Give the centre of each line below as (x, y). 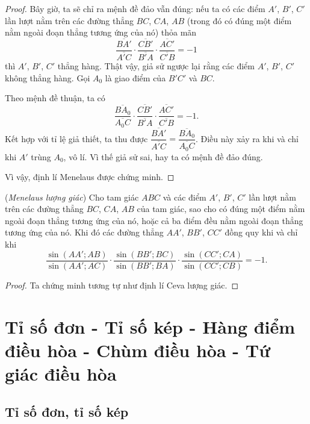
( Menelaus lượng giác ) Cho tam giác (72, 197)
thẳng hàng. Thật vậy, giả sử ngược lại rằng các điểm (156, 66)
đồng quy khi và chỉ (261, 232)
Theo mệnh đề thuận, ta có (55, 98)
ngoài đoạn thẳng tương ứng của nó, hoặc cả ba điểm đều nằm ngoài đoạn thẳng (154, 220)
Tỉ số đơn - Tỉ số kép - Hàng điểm (150, 326)
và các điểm (184, 197)
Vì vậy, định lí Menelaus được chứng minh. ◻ (90, 177)
